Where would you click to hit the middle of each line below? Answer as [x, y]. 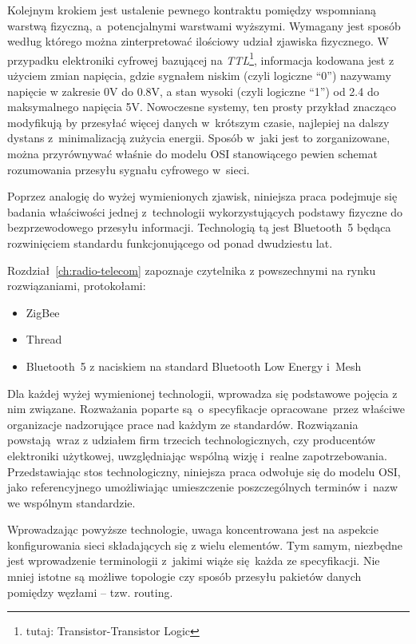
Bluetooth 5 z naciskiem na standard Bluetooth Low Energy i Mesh [194, 366]
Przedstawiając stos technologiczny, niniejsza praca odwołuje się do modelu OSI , [204, 471]
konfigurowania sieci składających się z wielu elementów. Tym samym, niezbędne [205, 545]
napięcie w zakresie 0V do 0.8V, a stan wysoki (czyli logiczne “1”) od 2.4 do [193, 91]
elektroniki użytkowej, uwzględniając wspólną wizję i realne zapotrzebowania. [197, 455]
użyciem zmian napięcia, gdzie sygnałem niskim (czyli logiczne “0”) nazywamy [199, 76]
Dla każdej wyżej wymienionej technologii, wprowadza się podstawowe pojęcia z [202, 393]
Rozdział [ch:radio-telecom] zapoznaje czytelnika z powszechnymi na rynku [192, 270]
